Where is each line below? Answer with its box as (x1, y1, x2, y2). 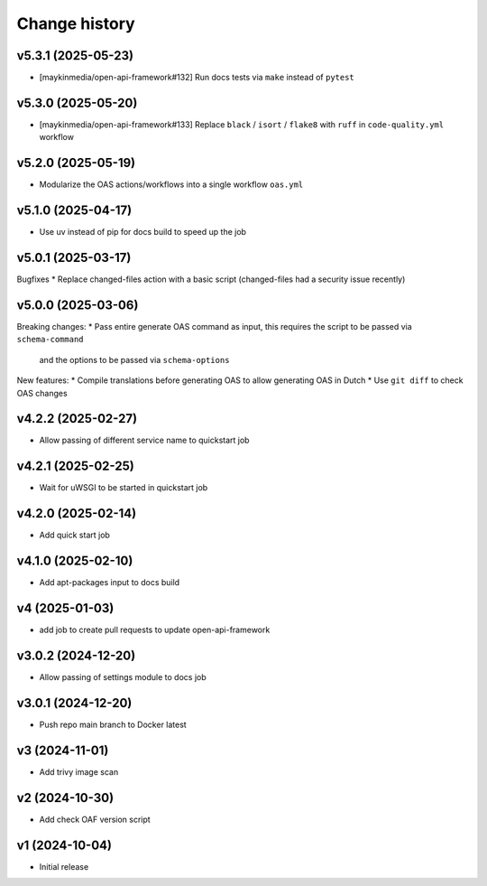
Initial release (39, 861, 89, 872)
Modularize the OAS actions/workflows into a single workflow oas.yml (39, 179, 304, 190)
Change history (16, 14, 135, 33)
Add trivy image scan (39, 766, 119, 777)
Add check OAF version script (39, 814, 151, 825)
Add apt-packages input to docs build (39, 577, 180, 588)
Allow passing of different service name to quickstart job (39, 434, 250, 446)
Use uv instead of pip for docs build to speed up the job (39, 227, 247, 238)
